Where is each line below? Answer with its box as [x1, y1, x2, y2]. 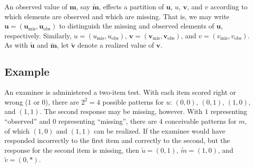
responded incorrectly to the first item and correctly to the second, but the [4, 135, 230, 145]
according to [210, 1, 248, 11]
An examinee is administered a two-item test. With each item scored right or [4, 87, 236, 97]
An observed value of [4, 1, 68, 11]
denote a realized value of [77, 40, 154, 50]
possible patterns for [102, 96, 164, 107]
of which [4, 125, 30, 136]
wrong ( [4, 96, 28, 107]
